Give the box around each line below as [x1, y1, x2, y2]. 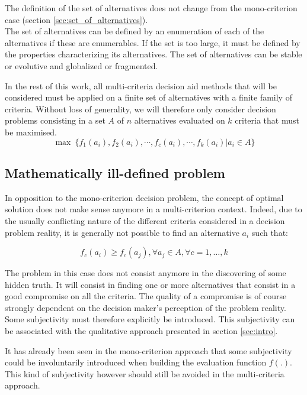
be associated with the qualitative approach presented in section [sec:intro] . [5, 325, 278, 337]
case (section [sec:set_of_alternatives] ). [5, 13, 148, 25]
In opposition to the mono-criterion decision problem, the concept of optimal [5, 191, 284, 203]
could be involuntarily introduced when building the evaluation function [5, 356, 267, 368]
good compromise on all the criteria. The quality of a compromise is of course [5, 290, 287, 302]
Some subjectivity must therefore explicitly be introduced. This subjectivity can [5, 313, 295, 325]
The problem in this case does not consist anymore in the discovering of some [5, 267, 286, 279]
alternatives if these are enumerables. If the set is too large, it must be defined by [5, 36, 300, 48]
